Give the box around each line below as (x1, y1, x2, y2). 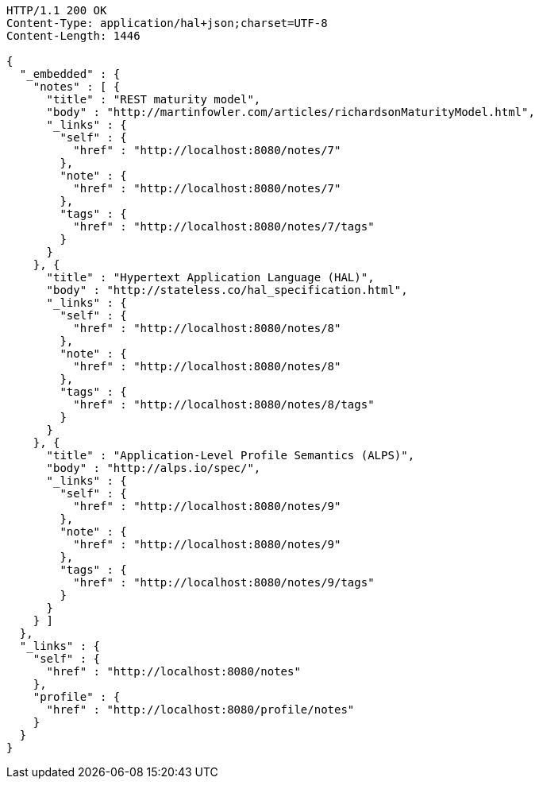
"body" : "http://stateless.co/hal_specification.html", (46, 284, 408, 296)
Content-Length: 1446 (6, 29, 141, 42)
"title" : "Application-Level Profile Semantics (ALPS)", (46, 449, 415, 462)
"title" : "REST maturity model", (46, 93, 261, 106)
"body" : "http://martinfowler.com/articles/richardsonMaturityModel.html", (46, 106, 535, 118)
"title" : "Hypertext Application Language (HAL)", (46, 271, 375, 284)
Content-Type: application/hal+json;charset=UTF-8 (6, 17, 328, 29)
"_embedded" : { (19, 68, 121, 80)
